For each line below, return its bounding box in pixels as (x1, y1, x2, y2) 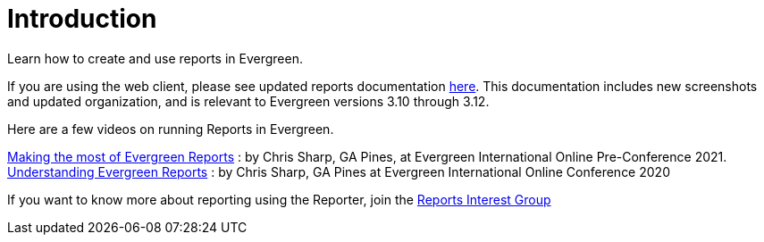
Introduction (7, 4, 157, 34)
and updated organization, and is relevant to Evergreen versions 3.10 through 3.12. (7, 93, 490, 109)
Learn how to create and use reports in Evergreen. (7, 50, 304, 66)
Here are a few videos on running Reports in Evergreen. (7, 121, 334, 137)
